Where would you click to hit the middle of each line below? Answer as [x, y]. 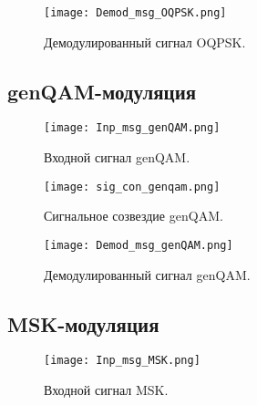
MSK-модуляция [83, 323]
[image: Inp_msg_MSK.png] [122, 361]
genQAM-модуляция [102, 91]
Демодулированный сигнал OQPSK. [145, 42]
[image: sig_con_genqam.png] [132, 187]
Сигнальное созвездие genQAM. [134, 216]
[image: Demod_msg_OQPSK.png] [135, 13]
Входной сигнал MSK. [106, 390]
